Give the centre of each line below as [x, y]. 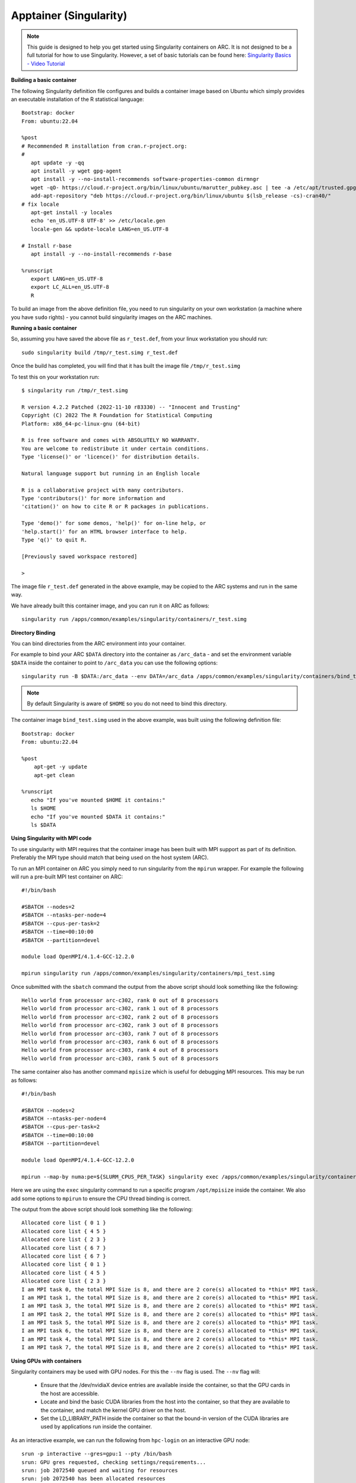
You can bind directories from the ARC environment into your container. [98, 643]
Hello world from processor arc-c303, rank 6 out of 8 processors [120, 1042]
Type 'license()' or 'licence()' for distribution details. [111, 457]
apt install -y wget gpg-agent [76, 171]
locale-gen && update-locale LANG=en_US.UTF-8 [100, 229]
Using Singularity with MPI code [51, 838]
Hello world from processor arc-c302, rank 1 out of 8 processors [120, 1009]
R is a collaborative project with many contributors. [103, 490]
